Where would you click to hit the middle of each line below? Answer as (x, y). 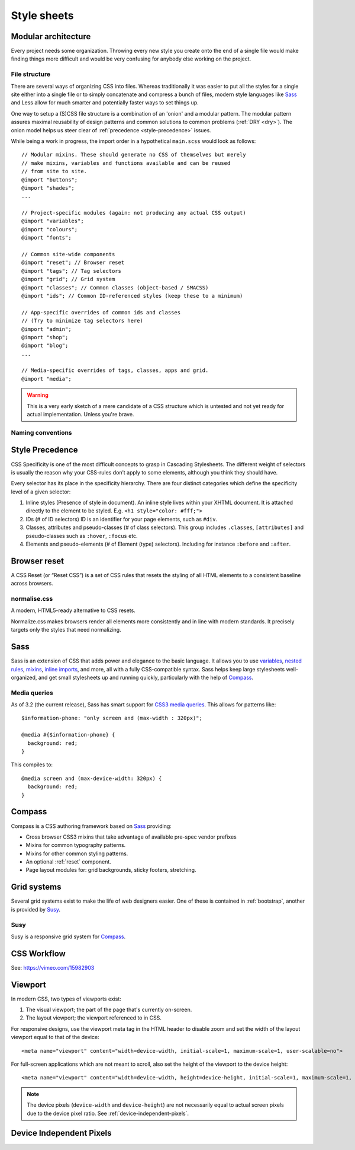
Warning (38, 395)
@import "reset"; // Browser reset (73, 263)
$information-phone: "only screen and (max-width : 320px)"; (112, 718)
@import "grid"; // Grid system (68, 279)
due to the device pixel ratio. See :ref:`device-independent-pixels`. (108, 1113)
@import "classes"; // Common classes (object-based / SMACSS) (115, 287)
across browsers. (32, 584)
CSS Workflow (38, 953)
